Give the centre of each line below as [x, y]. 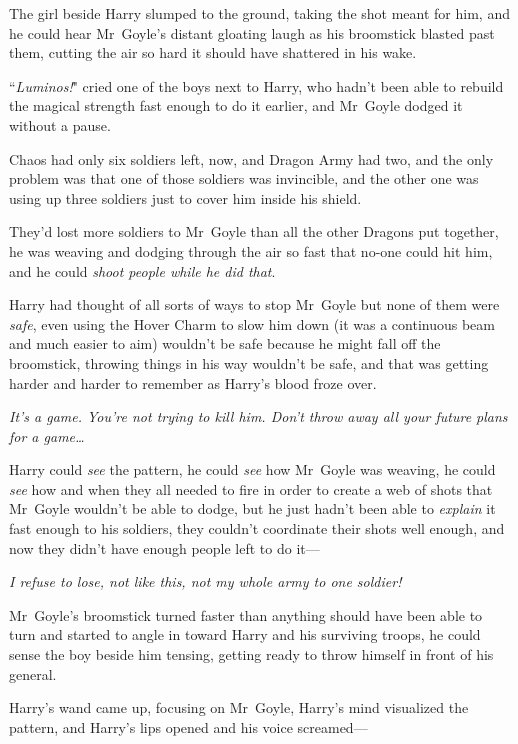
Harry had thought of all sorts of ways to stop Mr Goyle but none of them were [254, 304]
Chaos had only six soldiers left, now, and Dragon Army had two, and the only [251, 158]
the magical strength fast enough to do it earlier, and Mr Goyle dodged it [236, 105]
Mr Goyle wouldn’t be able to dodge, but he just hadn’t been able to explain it [252, 508]
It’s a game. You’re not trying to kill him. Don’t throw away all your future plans [258, 416]
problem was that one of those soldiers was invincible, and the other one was [244, 178]
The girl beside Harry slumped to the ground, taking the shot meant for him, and [259, 13]
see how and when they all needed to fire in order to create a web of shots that [251, 488]
